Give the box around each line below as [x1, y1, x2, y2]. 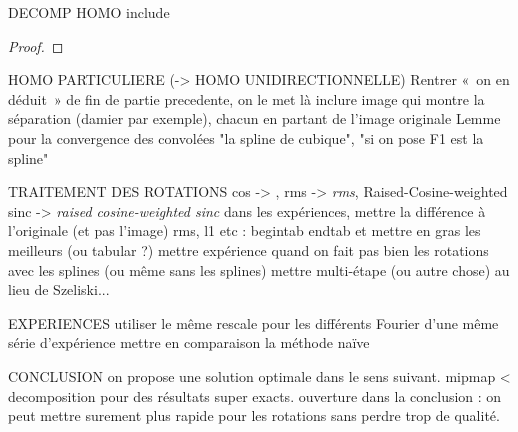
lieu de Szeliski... [8, 279, 110, 300]
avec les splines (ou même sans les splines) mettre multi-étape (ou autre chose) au [8, 259, 510, 280]
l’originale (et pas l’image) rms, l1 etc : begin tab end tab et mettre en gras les [8, 220, 481, 241]
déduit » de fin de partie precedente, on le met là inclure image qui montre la [8, 88, 485, 109]
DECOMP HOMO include [8, 2, 170, 22]
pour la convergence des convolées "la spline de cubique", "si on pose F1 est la [8, 127, 484, 148]
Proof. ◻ [8, 35, 64, 56]
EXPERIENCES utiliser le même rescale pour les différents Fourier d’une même [8, 312, 499, 333]
